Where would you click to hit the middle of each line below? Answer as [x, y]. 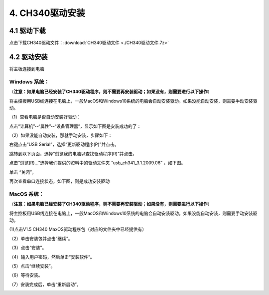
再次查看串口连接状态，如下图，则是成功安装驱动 [59, 181]
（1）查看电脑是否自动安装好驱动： [45, 117]
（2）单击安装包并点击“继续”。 [41, 238]
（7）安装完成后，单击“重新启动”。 [45, 284]
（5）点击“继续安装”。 [32, 266]
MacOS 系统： [27, 194]
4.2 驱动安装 [28, 57]
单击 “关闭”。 [23, 172]
